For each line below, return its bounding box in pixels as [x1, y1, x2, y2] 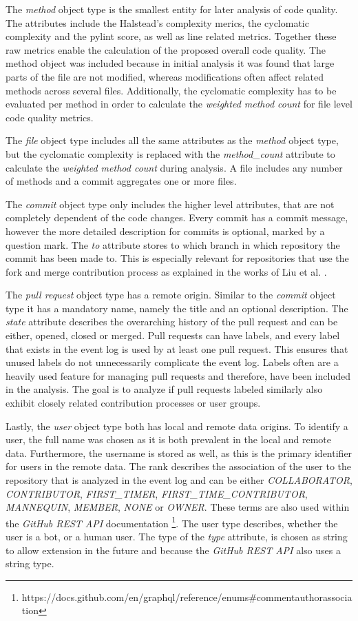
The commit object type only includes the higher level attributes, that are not [6, 196, 335, 211]
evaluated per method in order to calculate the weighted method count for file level [6, 96, 352, 111]
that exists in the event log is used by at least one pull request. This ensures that [6, 341, 348, 356]
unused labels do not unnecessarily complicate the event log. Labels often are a [6, 355, 339, 369]
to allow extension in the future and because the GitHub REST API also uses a [6, 542, 341, 557]
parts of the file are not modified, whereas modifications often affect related [6, 69, 324, 83]
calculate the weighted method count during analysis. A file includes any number [6, 160, 343, 174]
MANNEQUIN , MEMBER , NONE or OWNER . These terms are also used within [6, 500, 350, 514]
